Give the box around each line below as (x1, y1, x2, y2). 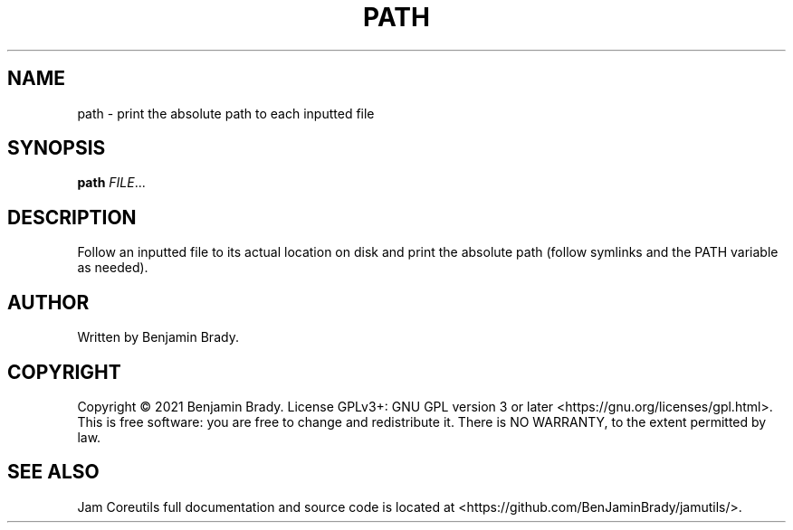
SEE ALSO (7, 460, 100, 484)
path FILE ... (77, 175, 146, 191)
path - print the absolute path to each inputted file (77, 105, 375, 121)
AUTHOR (7, 290, 90, 314)
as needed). (77, 260, 148, 276)
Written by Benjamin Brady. (77, 329, 239, 345)
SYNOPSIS (7, 137, 106, 160)
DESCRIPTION (7, 205, 137, 229)
